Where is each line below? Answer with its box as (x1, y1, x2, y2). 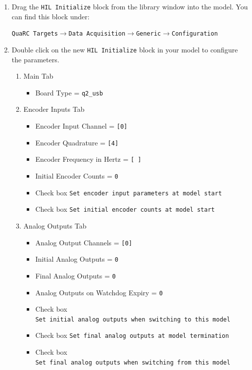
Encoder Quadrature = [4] (35, 137, 119, 147)
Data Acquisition (68, 30, 126, 38)
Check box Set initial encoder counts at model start (35, 204, 215, 214)
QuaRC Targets (11, 30, 58, 38)
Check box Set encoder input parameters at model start (35, 187, 222, 197)
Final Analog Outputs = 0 (35, 270, 116, 280)
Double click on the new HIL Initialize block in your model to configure (11, 44, 238, 54)
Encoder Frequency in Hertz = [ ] (35, 154, 142, 164)
